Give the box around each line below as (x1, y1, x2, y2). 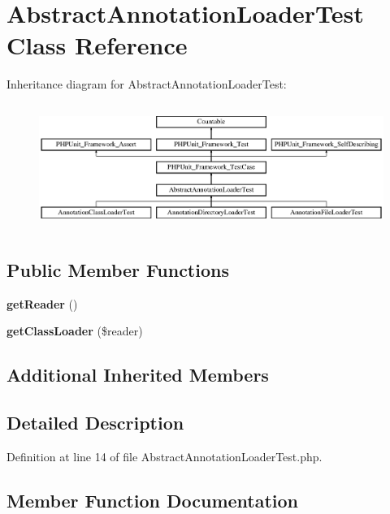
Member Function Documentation (6, 487, 299, 512)
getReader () (6, 295, 78, 312)
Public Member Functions (6, 257, 229, 282)
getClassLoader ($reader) (6, 322, 143, 339)
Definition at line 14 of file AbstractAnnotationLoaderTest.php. (6, 447, 323, 464)
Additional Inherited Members (6, 362, 269, 387)
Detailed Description (6, 410, 184, 435)
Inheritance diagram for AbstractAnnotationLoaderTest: (6, 76, 287, 93)
